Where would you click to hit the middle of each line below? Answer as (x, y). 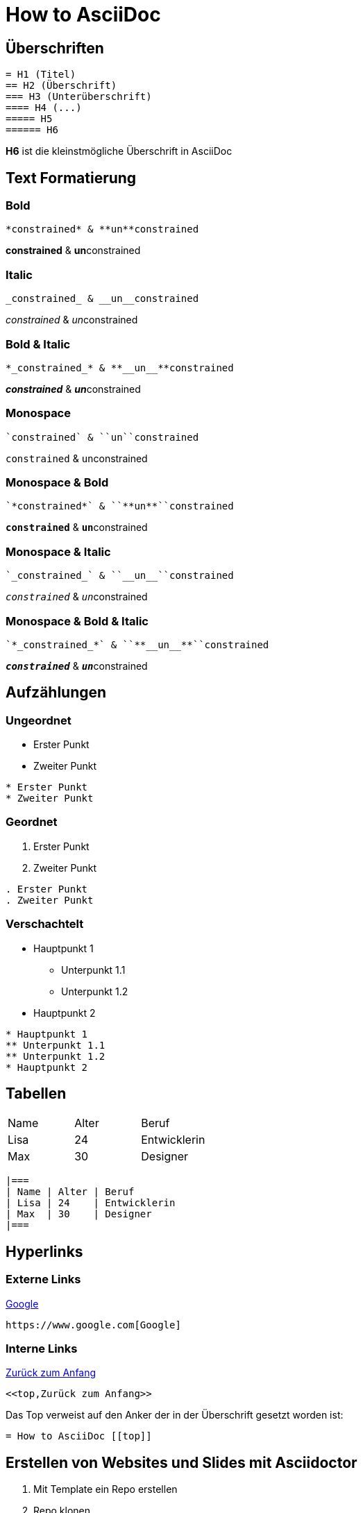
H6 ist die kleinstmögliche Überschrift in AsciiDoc (119, 151)
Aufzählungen (56, 693)
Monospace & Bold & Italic (77, 621)
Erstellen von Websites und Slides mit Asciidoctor (181, 1462)
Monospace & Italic (58, 551)
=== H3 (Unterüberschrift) (79, 97)
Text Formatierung (71, 178)
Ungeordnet (39, 720)
